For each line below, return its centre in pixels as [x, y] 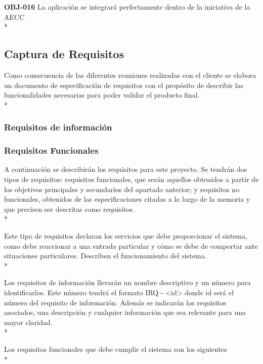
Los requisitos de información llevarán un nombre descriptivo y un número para [127, 282]
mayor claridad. [28, 322]
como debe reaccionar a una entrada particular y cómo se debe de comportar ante [131, 245]
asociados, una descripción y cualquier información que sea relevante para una [125, 312]
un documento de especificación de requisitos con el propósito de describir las [124, 85]
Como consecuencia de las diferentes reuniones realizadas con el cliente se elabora [130, 75]
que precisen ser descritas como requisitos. [70, 209]
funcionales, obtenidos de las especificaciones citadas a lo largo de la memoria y [127, 199]
